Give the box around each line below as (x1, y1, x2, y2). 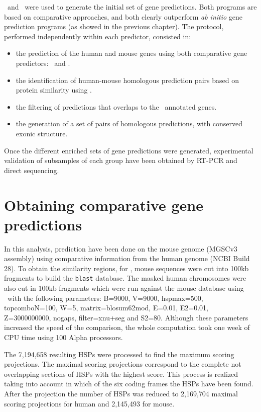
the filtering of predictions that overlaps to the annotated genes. (16, 101, 217, 112)
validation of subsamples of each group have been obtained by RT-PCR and (4, 155, 237, 166)
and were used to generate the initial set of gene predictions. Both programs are (7, 2, 257, 12)
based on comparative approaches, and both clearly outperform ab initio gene (4, 11, 243, 22)
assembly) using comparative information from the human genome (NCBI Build (4, 253, 250, 264)
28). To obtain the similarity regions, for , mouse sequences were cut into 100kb (4, 263, 249, 273)
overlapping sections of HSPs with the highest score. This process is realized (4, 368, 238, 379)
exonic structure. (16, 128, 68, 138)
